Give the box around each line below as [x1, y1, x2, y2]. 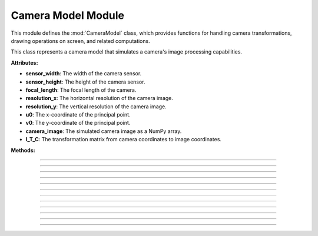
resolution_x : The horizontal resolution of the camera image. [25, 95, 174, 102]
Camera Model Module [11, 9, 125, 22]
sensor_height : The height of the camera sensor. [25, 78, 145, 85]
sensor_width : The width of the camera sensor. [25, 70, 142, 77]
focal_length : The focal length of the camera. [25, 86, 137, 94]
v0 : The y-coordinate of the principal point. [25, 119, 131, 127]
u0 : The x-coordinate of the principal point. [25, 111, 131, 118]
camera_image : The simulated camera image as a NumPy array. [25, 127, 182, 135]
